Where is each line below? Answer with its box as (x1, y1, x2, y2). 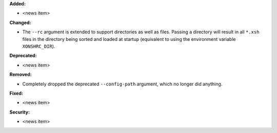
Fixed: (9, 90, 23, 96)
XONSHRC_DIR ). (22, 43, 55, 49)
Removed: (9, 72, 32, 78)
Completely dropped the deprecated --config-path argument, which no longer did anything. (22, 81, 223, 87)
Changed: (9, 19, 31, 26)
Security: (9, 109, 30, 115)
